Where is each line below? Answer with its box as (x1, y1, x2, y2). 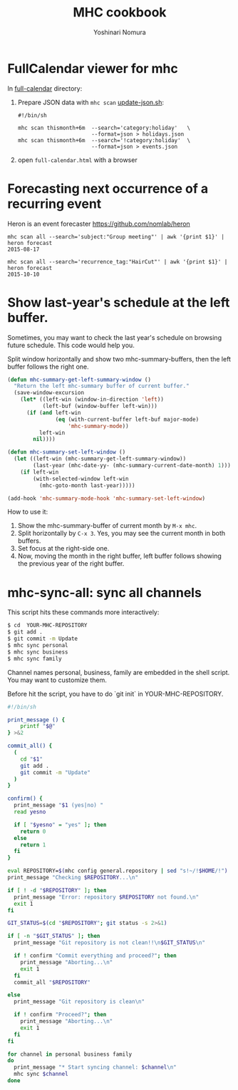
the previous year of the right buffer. (17, 559, 125, 568)
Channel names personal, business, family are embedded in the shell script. (7, 668, 230, 676)
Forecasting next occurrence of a (7, 180, 209, 196)
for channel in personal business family (7, 1051, 133, 1058)
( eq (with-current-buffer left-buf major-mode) (55, 416, 200, 423)
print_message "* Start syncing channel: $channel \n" (14, 1064, 177, 1071)
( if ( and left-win (26, 409, 81, 416)
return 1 (20, 841, 46, 849)
